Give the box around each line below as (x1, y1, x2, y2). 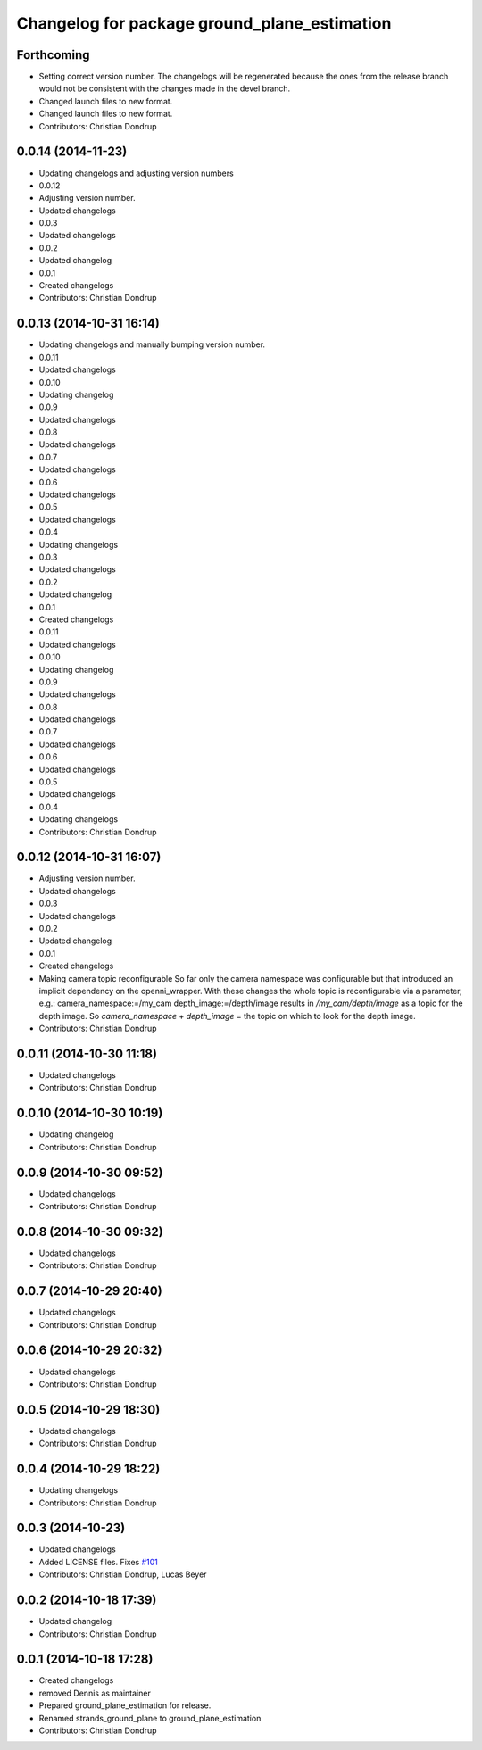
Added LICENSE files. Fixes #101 (38, 1556, 158, 1567)
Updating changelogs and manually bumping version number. (38, 339, 266, 350)
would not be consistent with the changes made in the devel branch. (38, 83, 291, 94)
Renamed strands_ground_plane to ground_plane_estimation (38, 1713, 262, 1723)
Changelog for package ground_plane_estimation (16, 13, 392, 33)
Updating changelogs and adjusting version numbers (38, 168, 234, 178)
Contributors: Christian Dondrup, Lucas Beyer (38, 1569, 207, 1580)
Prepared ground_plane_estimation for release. (38, 1700, 212, 1711)
